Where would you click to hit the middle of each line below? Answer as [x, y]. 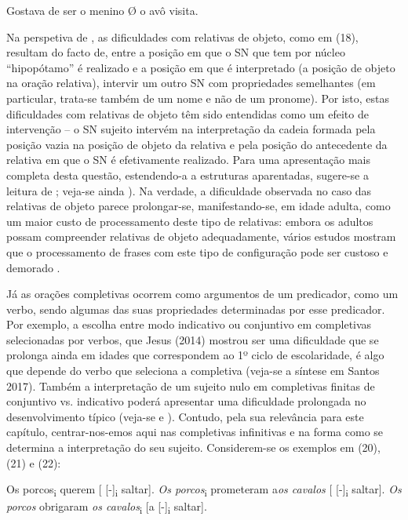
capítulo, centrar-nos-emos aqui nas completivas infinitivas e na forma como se [195, 432]
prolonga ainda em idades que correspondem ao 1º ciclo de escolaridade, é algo [195, 355]
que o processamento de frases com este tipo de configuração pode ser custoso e [197, 251]
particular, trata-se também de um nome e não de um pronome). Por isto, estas [198, 98]
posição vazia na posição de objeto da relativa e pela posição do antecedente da [197, 144]
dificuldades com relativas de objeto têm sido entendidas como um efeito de [188, 113]
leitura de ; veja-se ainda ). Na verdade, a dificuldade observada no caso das [189, 190]
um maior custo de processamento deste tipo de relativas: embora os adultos [190, 221]
